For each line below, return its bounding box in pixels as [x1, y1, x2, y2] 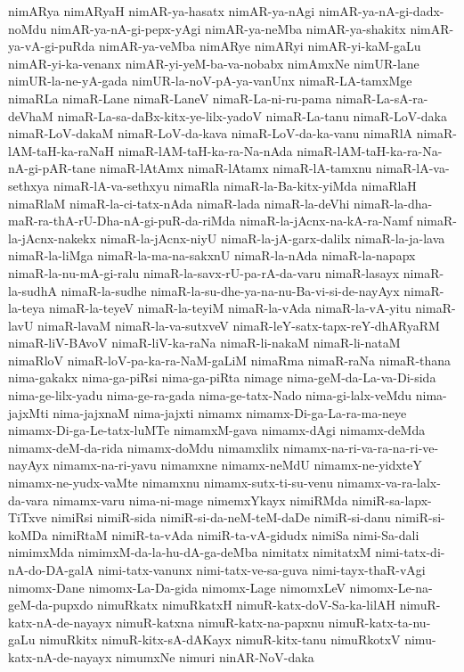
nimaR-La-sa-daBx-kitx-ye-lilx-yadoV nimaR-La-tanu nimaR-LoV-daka [57, 106, 447, 125]
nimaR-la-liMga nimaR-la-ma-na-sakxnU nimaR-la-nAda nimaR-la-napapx [8, 246, 416, 265]
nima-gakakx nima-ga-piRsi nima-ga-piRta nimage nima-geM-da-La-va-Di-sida [8, 368, 436, 387]
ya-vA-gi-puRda [8, 37, 95, 55]
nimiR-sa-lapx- [352, 490, 432, 509]
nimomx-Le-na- [349, 578, 433, 596]
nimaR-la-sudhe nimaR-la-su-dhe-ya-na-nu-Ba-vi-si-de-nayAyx [61, 281, 400, 299]
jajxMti [8, 403, 49, 422]
